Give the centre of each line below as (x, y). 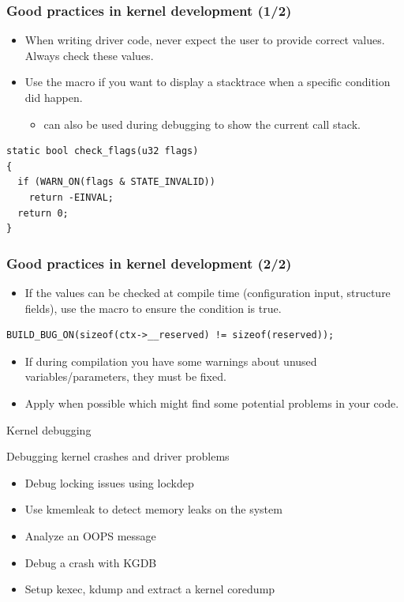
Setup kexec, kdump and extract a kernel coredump (150, 589)
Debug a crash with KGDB (91, 562)
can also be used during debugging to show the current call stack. (202, 124)
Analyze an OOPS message (90, 535)
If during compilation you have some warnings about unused (171, 361)
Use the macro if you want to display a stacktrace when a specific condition (208, 82)
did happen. (54, 97)
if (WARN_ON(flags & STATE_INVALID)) (116, 182)
